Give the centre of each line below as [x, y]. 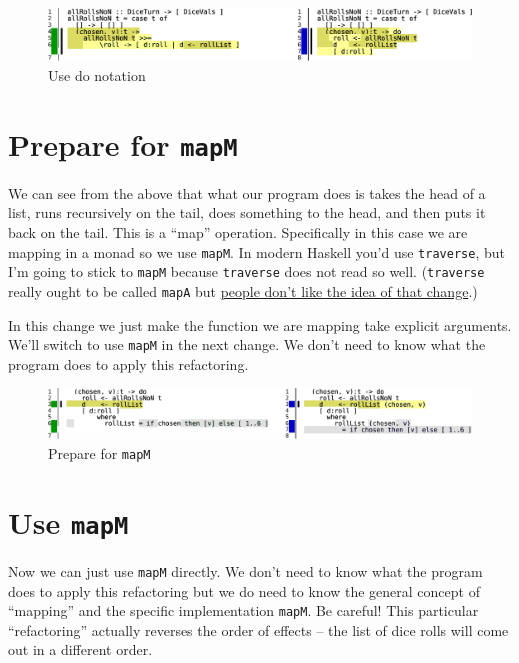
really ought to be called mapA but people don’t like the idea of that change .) [243, 290]
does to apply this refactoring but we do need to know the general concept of [244, 590]
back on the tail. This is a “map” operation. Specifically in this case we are [238, 232]
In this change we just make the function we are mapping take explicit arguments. [260, 324]
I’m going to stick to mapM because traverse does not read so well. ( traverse [246, 271]
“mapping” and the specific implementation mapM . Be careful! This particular [243, 610]
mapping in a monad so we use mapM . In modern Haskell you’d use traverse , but [256, 251]
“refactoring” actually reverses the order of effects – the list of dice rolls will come [258, 629]
